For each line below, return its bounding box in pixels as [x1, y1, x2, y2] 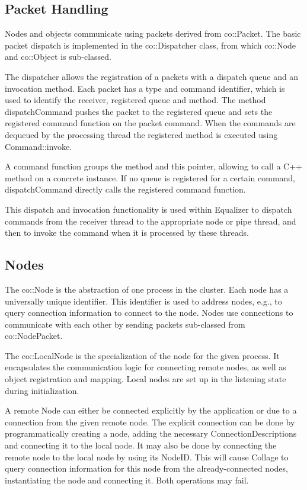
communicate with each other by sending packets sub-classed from [5, 318, 245, 330]
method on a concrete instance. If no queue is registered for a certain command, [5, 171, 295, 184]
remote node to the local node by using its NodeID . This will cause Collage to [5, 450, 289, 463]
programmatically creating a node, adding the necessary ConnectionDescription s [5, 427, 297, 440]
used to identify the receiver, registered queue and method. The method [5, 94, 266, 106]
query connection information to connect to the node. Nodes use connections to [5, 306, 293, 319]
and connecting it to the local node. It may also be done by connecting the [5, 439, 277, 451]
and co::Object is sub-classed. [5, 50, 111, 63]
